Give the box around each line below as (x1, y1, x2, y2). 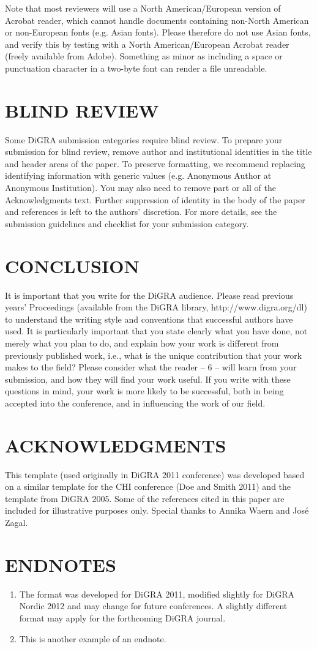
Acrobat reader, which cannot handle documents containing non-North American (5, 13, 309, 26)
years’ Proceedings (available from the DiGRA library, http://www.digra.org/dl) (5, 301, 307, 313)
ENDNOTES (5, 552, 116, 577)
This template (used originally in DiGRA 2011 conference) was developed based (5, 468, 305, 481)
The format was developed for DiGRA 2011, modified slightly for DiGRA (19, 587, 295, 600)
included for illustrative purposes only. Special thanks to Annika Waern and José (5, 504, 309, 517)
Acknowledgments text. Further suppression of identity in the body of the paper (5, 193, 305, 206)
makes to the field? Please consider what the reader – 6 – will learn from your (5, 361, 297, 373)
